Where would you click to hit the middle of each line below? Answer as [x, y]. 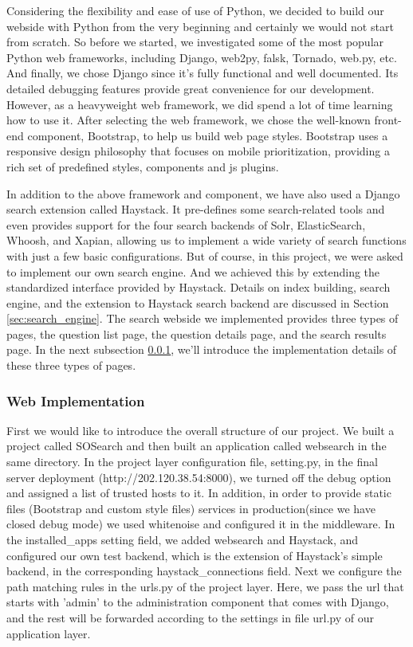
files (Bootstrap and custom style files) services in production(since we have [191, 508]
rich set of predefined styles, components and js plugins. [143, 166]
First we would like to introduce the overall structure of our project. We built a [201, 430]
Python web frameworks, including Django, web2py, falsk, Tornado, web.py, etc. [202, 57]
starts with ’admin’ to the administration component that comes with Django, [198, 602]
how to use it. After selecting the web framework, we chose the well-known [189, 120]
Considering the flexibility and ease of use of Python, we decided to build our [195, 10]
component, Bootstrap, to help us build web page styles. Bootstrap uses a [208, 135]
